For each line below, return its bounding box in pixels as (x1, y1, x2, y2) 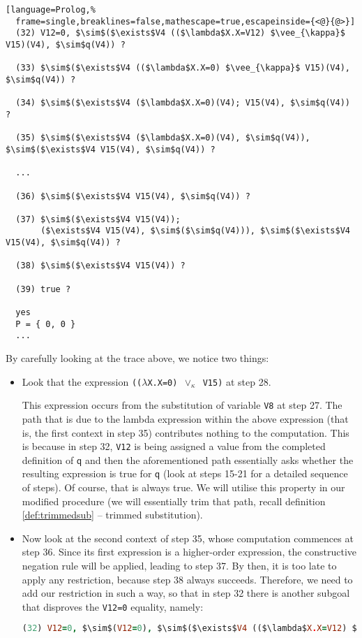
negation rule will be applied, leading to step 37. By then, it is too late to (22, 558, 337, 572)
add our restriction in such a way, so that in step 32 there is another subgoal (22, 586, 350, 600)
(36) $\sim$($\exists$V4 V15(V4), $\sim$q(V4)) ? (15, 191, 250, 201)
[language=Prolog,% (6, 5, 96, 15)
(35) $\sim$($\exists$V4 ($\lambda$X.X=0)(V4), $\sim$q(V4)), (15, 133, 310, 143)
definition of (22, 452, 74, 467)
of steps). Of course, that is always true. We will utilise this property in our (22, 479, 345, 494)
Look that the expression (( (22, 374, 142, 389)
